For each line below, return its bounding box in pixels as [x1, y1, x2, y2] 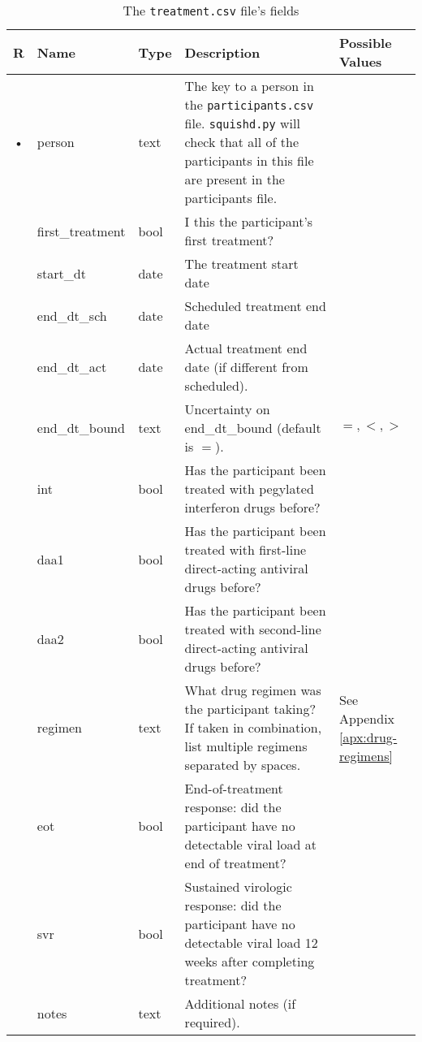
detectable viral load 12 [184, 933, 318, 952]
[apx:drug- [339, 727, 398, 746]
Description [184, 42, 261, 62]
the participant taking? [184, 699, 316, 718]
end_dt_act [37, 357, 107, 376]
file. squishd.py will [184, 114, 300, 132]
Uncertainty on [184, 400, 270, 418]
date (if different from [184, 357, 308, 376]
